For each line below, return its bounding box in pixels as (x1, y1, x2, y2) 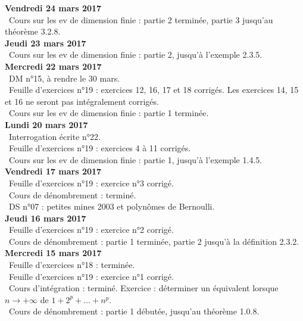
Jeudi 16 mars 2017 (5, 211, 86, 224)
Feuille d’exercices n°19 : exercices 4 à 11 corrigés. (8, 142, 191, 154)
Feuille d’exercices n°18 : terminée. (8, 258, 135, 271)
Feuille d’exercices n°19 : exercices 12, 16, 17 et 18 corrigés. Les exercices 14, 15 (8, 83, 299, 96)
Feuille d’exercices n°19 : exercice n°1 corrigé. (8, 270, 174, 282)
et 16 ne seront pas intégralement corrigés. (5, 95, 159, 107)
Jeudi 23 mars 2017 (5, 36, 86, 49)
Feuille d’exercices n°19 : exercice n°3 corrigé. (8, 176, 174, 189)
